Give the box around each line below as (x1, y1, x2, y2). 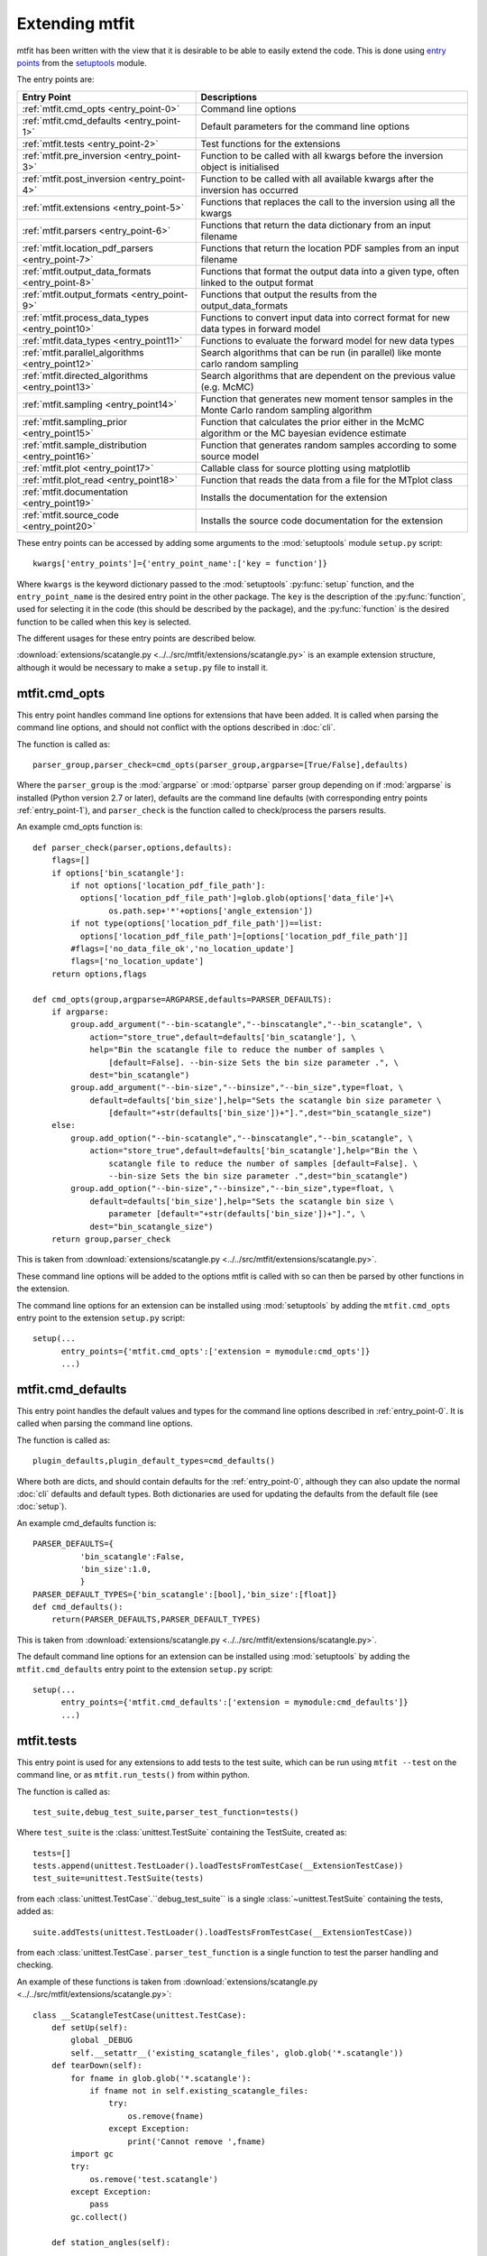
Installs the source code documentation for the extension (200, 514, 444, 527)
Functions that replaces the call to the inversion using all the (200, 195, 455, 208)
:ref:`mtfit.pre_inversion (22, 149, 122, 162)
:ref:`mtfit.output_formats (22, 288, 129, 300)
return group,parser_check (51, 1234, 171, 1244)
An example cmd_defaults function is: (16, 1517, 157, 1529)
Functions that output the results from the (200, 288, 378, 300)
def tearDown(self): (51, 2060, 142, 2071)
